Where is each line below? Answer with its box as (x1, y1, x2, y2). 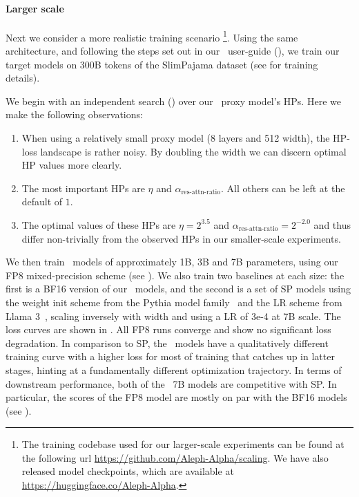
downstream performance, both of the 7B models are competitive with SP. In (6, 376, 337, 391)
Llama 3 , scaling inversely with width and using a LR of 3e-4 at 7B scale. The (6, 308, 341, 323)
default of (21, 194, 63, 209)
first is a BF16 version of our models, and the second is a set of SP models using (6, 281, 351, 296)
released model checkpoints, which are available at (21, 464, 234, 478)
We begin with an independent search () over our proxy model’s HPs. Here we (6, 93, 341, 108)
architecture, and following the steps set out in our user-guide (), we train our (6, 44, 340, 58)
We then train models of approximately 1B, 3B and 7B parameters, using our (6, 254, 338, 269)
